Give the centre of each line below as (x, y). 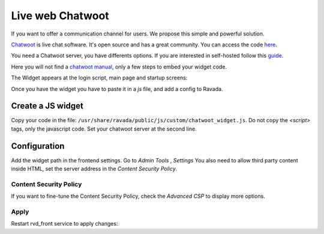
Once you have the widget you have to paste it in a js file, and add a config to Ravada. (117, 89)
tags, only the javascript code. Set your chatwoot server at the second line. (104, 129)
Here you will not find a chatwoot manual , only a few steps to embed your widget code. (119, 67)
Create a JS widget (47, 106)
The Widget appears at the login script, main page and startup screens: (99, 78)
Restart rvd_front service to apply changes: (64, 224)
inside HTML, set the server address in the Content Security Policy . (94, 169)
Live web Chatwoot (60, 16)
